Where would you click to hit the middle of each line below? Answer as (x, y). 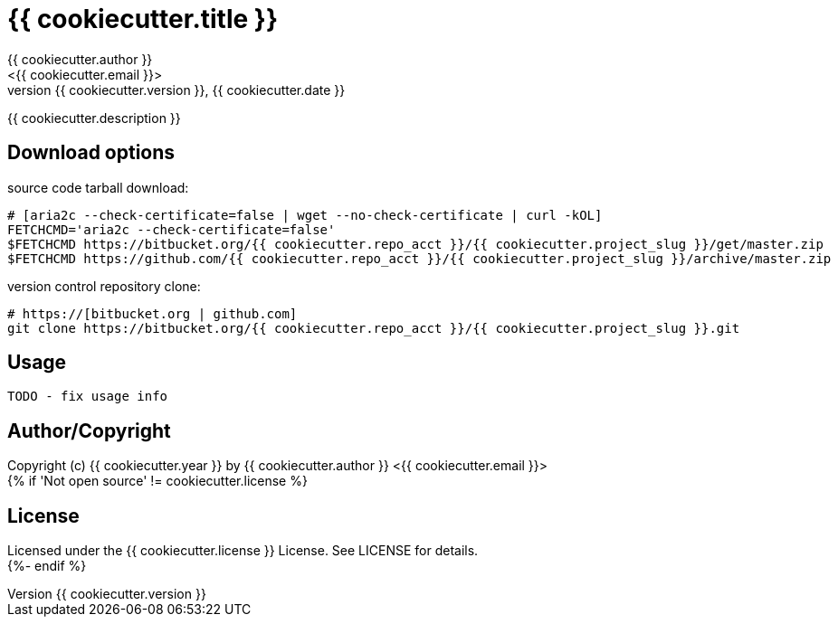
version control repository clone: (104, 286)
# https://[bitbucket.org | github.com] (152, 313)
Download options (91, 153)
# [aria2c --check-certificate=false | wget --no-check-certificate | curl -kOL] (305, 215)
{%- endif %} (47, 566)
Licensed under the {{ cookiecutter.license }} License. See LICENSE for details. (243, 551)
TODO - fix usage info (88, 397)
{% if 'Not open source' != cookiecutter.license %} (157, 481)
